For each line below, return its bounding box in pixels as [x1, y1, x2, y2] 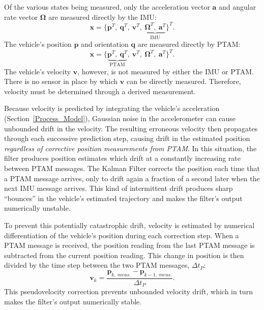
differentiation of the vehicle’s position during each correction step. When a [4, 230, 239, 240]
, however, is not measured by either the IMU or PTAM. [77, 66, 254, 76]
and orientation [81, 39, 129, 49]
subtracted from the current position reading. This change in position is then [4, 249, 244, 260]
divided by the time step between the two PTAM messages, [4, 260, 190, 270]
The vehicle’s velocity [4, 66, 71, 76]
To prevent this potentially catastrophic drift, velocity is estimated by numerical [4, 219, 255, 230]
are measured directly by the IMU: [48, 11, 157, 22]
